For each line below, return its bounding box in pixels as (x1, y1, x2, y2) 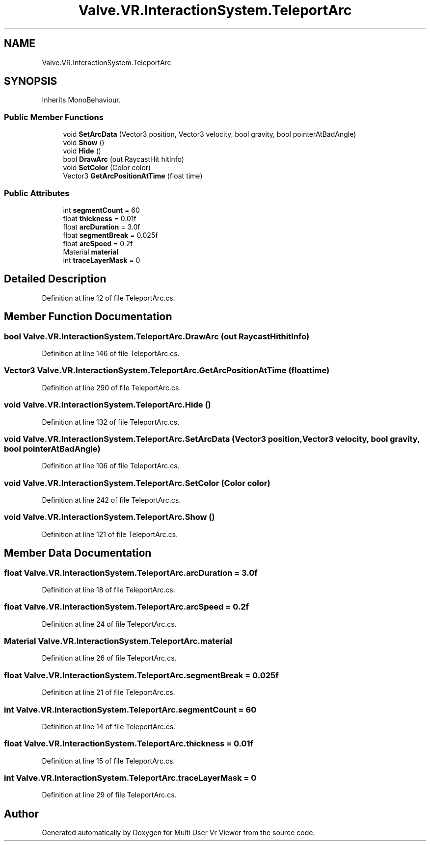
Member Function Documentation (4, 310, 172, 323)
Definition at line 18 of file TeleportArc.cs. (42, 585, 175, 594)
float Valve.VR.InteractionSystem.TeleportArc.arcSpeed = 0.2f (4, 602, 249, 612)
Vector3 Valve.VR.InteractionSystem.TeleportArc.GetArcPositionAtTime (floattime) (4, 365, 330, 376)
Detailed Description (4, 273, 107, 285)
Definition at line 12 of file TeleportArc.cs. (42, 293, 175, 302)
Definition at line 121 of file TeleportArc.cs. (42, 530, 178, 538)
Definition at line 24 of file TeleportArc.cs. (42, 619, 177, 628)
